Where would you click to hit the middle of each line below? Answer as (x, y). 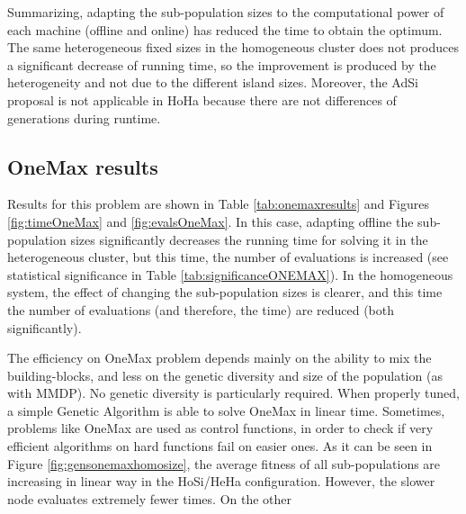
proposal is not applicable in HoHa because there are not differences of (202, 99)
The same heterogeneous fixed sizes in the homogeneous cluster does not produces (233, 47)
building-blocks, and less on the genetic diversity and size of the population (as (225, 375)
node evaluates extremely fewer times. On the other (150, 498)
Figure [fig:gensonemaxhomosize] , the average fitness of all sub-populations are (224, 463)
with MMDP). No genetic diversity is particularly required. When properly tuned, (233, 393)
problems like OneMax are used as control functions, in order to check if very (220, 428)
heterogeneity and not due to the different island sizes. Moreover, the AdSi (213, 82)
